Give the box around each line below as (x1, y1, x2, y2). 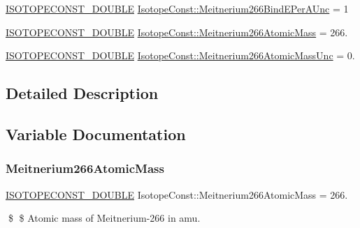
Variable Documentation (6, 123, 186, 144)
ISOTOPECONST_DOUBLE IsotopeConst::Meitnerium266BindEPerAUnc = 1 (6, 1, 349, 15)
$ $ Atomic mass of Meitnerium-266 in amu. (8, 211, 201, 225)
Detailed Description (6, 82, 159, 104)
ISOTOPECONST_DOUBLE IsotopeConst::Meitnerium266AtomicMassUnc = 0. (6, 48, 355, 63)
